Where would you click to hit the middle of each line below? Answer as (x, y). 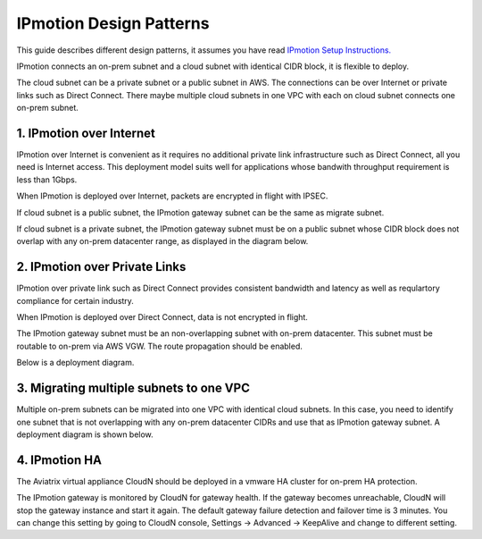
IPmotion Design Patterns (113, 23)
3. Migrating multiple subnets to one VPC (133, 388)
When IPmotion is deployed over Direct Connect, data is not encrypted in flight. (162, 317)
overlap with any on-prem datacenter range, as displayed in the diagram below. (162, 241)
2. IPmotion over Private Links (101, 267)
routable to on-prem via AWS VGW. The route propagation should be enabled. (160, 346)
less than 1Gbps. (47, 180)
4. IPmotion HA (59, 460)
